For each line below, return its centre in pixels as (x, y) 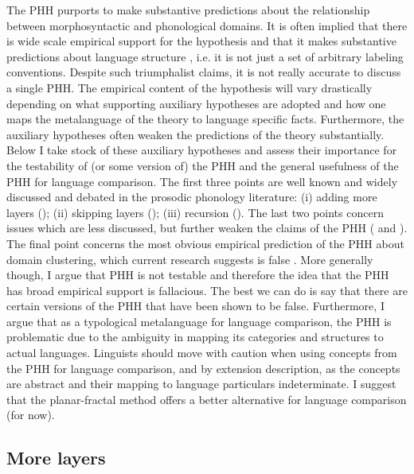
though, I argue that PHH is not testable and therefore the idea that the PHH (198, 275)
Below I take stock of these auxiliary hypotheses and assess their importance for (202, 150)
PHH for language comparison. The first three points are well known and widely (202, 181)
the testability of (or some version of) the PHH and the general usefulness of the (203, 165)
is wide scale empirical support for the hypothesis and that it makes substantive (201, 41)
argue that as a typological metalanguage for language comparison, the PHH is (199, 321)
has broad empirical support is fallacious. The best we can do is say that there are (207, 290)
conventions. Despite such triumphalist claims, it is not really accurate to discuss (204, 72)
